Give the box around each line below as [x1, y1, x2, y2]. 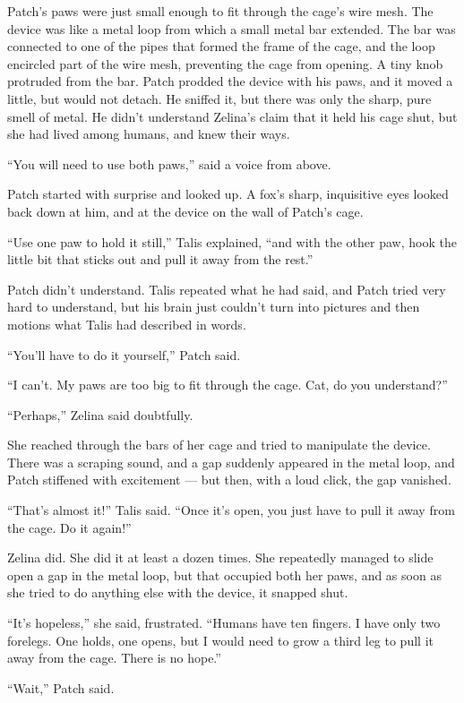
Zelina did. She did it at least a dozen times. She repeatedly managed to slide [7, 548, 434, 567]
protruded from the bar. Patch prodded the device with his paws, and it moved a [7, 72, 453, 90]
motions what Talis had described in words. [7, 314, 246, 333]
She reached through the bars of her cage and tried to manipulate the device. [7, 435, 431, 454]
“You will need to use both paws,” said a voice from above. [7, 154, 331, 173]
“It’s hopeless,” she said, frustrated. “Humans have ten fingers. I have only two [7, 613, 441, 632]
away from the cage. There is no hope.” [7, 648, 221, 667]
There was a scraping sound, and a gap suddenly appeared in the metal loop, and [7, 452, 455, 471]
